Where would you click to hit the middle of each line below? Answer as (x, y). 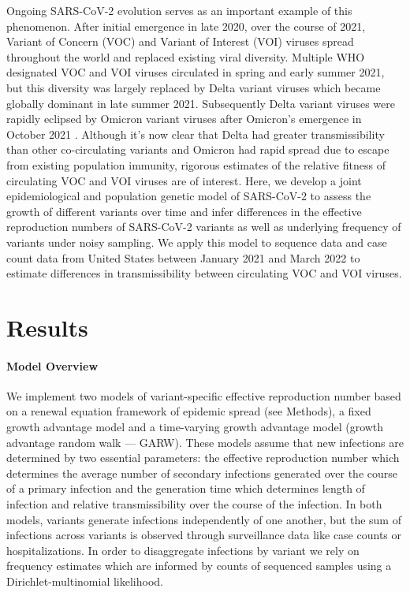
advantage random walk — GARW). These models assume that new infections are (205, 442)
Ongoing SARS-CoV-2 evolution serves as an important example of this (179, 10)
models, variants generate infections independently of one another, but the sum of (204, 519)
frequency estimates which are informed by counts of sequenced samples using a (199, 566)
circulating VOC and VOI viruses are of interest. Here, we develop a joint (184, 180)
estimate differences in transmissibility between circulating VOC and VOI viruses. (204, 273)
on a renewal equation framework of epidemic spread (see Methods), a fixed (189, 411)
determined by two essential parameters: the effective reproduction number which (203, 458)
